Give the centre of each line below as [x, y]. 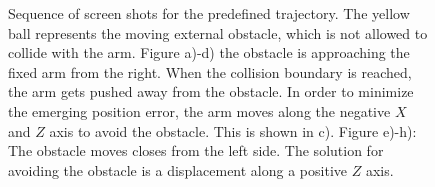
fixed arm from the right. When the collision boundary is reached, [210, 71]
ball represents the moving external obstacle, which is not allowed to [218, 32]
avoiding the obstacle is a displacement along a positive [178, 169]
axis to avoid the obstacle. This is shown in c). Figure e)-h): [233, 130]
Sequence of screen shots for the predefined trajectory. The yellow [209, 13]
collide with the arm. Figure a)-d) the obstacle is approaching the [209, 52]
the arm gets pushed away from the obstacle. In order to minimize [211, 91]
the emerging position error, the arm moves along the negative [199, 110]
